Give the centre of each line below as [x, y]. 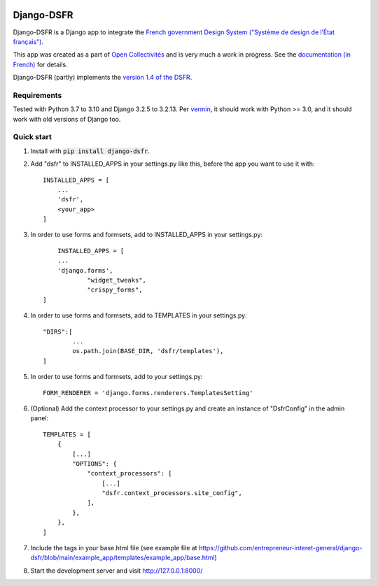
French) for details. [40, 64]
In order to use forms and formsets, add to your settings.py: [117, 377]
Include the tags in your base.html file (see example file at [114, 548]
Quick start [33, 137]
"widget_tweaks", [117, 280]
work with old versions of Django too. [67, 119]
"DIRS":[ [58, 331]
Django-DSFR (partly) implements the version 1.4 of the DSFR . [103, 78]
